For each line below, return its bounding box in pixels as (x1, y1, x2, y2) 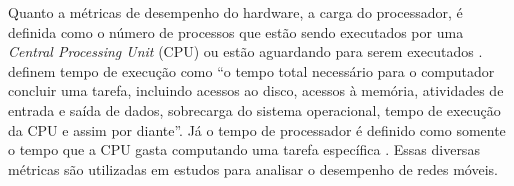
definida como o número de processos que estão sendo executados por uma (8, 21, 464, 42)
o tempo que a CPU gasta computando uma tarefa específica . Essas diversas (8, 139, 480, 160)
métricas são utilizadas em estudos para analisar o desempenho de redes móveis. (8, 158, 498, 179)
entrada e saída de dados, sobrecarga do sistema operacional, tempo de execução (8, 99, 501, 120)
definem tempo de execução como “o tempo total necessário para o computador (8, 60, 495, 81)
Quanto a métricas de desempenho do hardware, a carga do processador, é (8, 2, 463, 22)
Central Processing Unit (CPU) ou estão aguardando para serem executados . (8, 41, 483, 62)
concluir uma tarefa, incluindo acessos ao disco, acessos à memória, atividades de (8, 80, 504, 101)
